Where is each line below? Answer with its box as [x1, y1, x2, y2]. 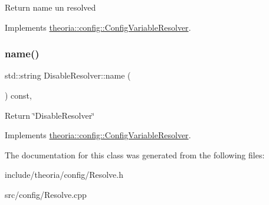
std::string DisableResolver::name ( [5, 69, 131, 82]
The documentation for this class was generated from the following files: [5, 148, 265, 161]
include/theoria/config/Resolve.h [5, 168, 123, 181]
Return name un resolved [5, 1, 96, 13]
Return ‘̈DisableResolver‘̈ [5, 109, 95, 121]
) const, [5, 89, 32, 101]
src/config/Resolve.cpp [5, 188, 87, 200]
